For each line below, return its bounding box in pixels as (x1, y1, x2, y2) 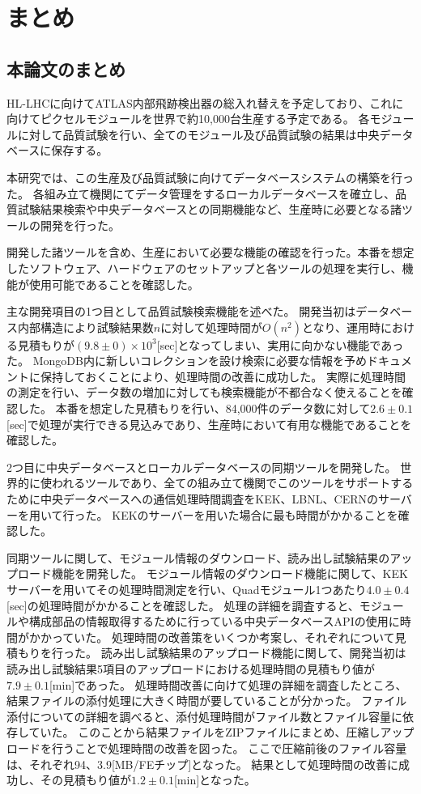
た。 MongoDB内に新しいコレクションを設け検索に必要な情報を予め (6, 352, 367, 369)
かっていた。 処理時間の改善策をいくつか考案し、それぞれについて (40, 628, 395, 645)
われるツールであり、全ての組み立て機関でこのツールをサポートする (51, 474, 414, 491)
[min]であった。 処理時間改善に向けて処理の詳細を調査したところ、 (49, 676, 407, 693)
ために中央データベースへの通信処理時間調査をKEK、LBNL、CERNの (6, 490, 378, 507)
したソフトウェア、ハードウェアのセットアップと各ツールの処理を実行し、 (6, 259, 402, 276)
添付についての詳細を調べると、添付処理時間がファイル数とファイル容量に (6, 707, 403, 724)
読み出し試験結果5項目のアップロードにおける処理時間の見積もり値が (6, 660, 375, 677)
